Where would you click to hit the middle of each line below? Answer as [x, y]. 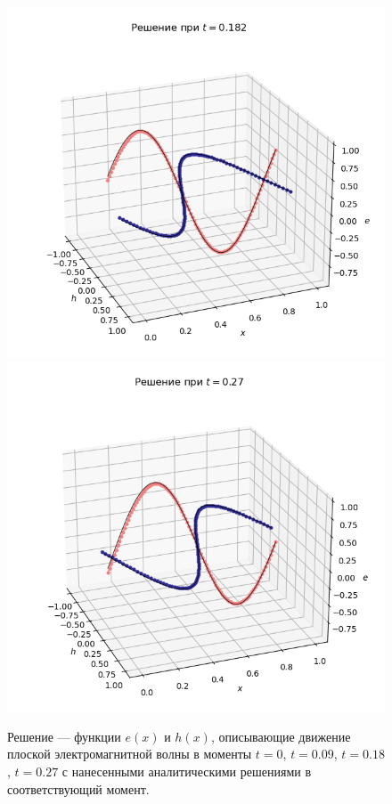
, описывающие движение [281, 736]
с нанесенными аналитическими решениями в [187, 772]
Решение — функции [64, 736]
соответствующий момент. [78, 788]
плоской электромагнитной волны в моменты [130, 754]
